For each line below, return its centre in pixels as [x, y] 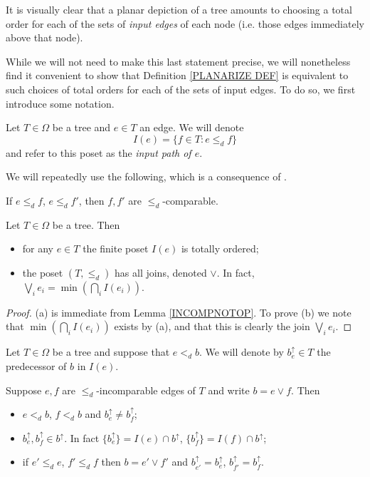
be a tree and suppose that [111, 352]
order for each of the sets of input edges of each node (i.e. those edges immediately [185, 23]
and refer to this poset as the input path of [99, 152]
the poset [43, 272]
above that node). [44, 37]
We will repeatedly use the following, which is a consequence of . [146, 176]
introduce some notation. [60, 103]
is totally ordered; [220, 248]
